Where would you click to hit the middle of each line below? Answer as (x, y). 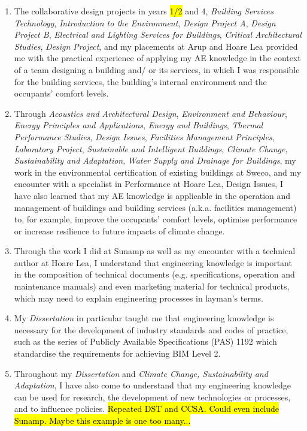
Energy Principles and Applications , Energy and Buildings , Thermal (139, 125)
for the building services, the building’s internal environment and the (140, 81)
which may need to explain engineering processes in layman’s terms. (139, 298)
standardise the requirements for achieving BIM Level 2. (117, 353)
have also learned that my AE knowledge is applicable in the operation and (152, 195)
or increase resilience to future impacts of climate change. (119, 230)
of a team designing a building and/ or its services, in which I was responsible (157, 69)
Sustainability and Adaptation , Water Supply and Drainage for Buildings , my (155, 160)
